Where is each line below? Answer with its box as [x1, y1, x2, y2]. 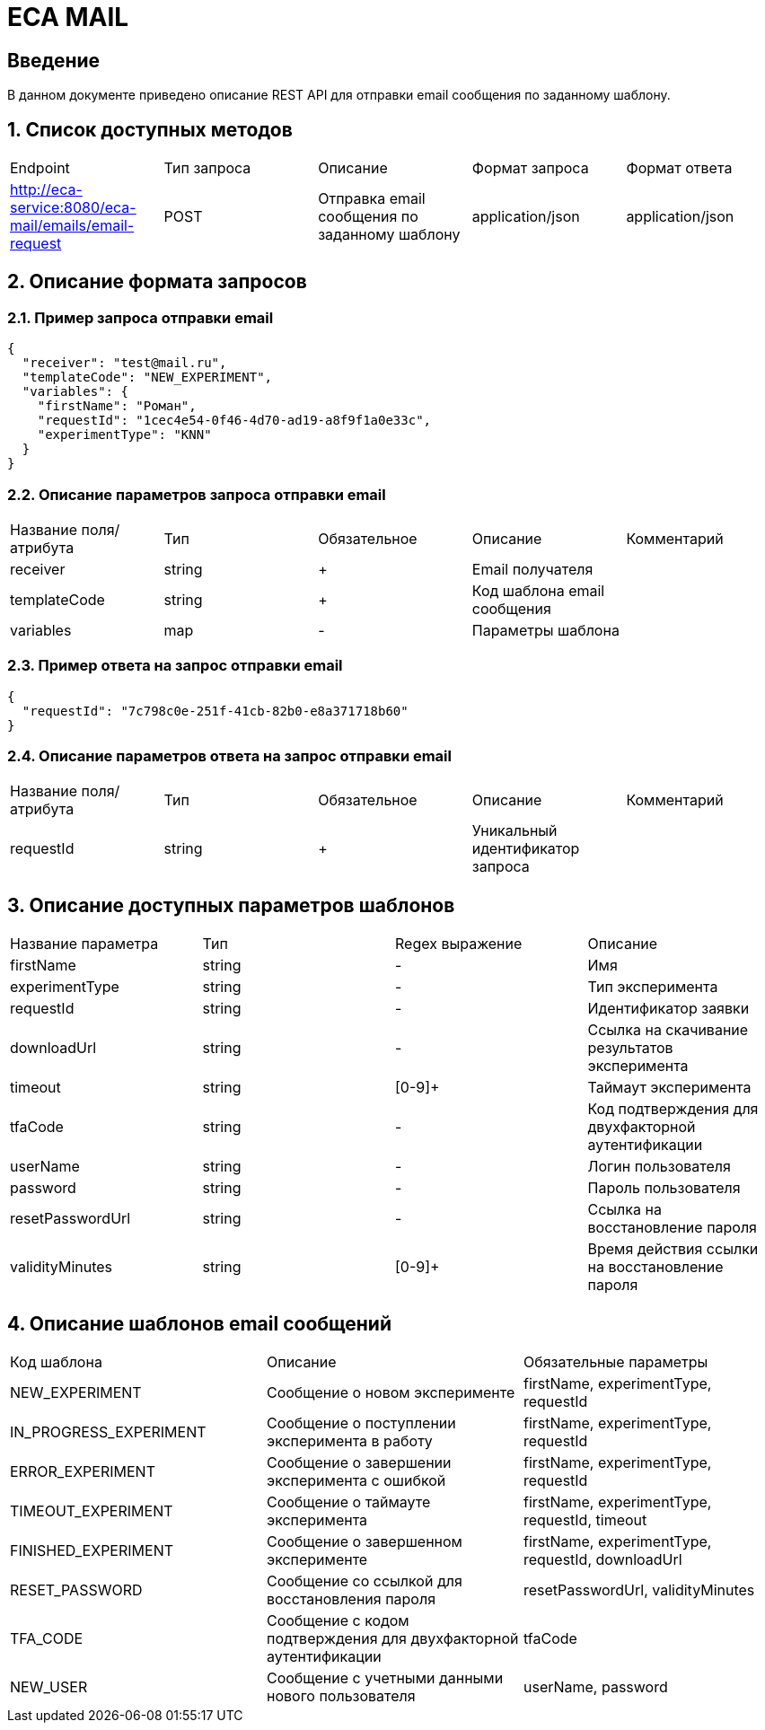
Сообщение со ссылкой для [266, 1572, 462, 1591]
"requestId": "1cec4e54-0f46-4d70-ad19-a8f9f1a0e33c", [37, 413, 432, 428]
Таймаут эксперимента [587, 1078, 752, 1097]
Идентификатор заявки [587, 999, 750, 1018]
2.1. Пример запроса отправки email [7, 308, 274, 327]
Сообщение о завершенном [266, 1532, 462, 1551]
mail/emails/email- [10, 216, 135, 235]
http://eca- [10, 180, 83, 199]
